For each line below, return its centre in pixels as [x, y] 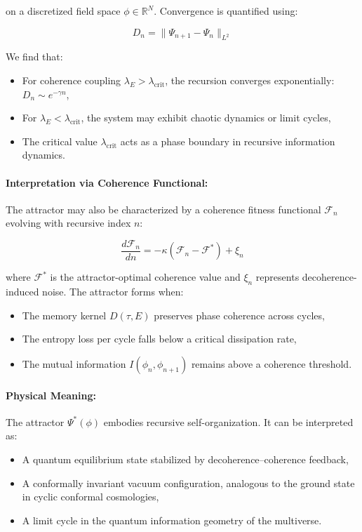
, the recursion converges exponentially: [250, 80]
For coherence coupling [72, 80]
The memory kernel [64, 315]
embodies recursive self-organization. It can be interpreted [228, 421]
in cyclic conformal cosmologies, [90, 497]
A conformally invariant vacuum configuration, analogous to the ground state [188, 483]
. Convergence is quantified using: [226, 11]
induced [22, 292]
